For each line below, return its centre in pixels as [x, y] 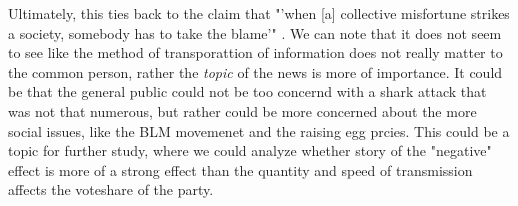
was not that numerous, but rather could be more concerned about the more [242, 110]
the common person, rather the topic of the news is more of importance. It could [255, 71]
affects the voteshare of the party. [111, 189]
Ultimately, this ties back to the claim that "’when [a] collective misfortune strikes [259, 13]
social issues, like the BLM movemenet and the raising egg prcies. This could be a [259, 130]
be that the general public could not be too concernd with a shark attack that [247, 91]
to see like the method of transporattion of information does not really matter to [255, 52]
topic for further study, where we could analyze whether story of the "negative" [250, 150]
